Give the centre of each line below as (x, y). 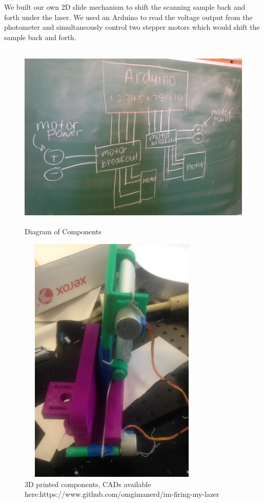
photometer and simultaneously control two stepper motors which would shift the (132, 27)
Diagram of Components (63, 231)
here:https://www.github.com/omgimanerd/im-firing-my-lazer (122, 494)
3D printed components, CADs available (88, 484)
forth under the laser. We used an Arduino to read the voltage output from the (128, 17)
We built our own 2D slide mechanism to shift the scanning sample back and (125, 7)
